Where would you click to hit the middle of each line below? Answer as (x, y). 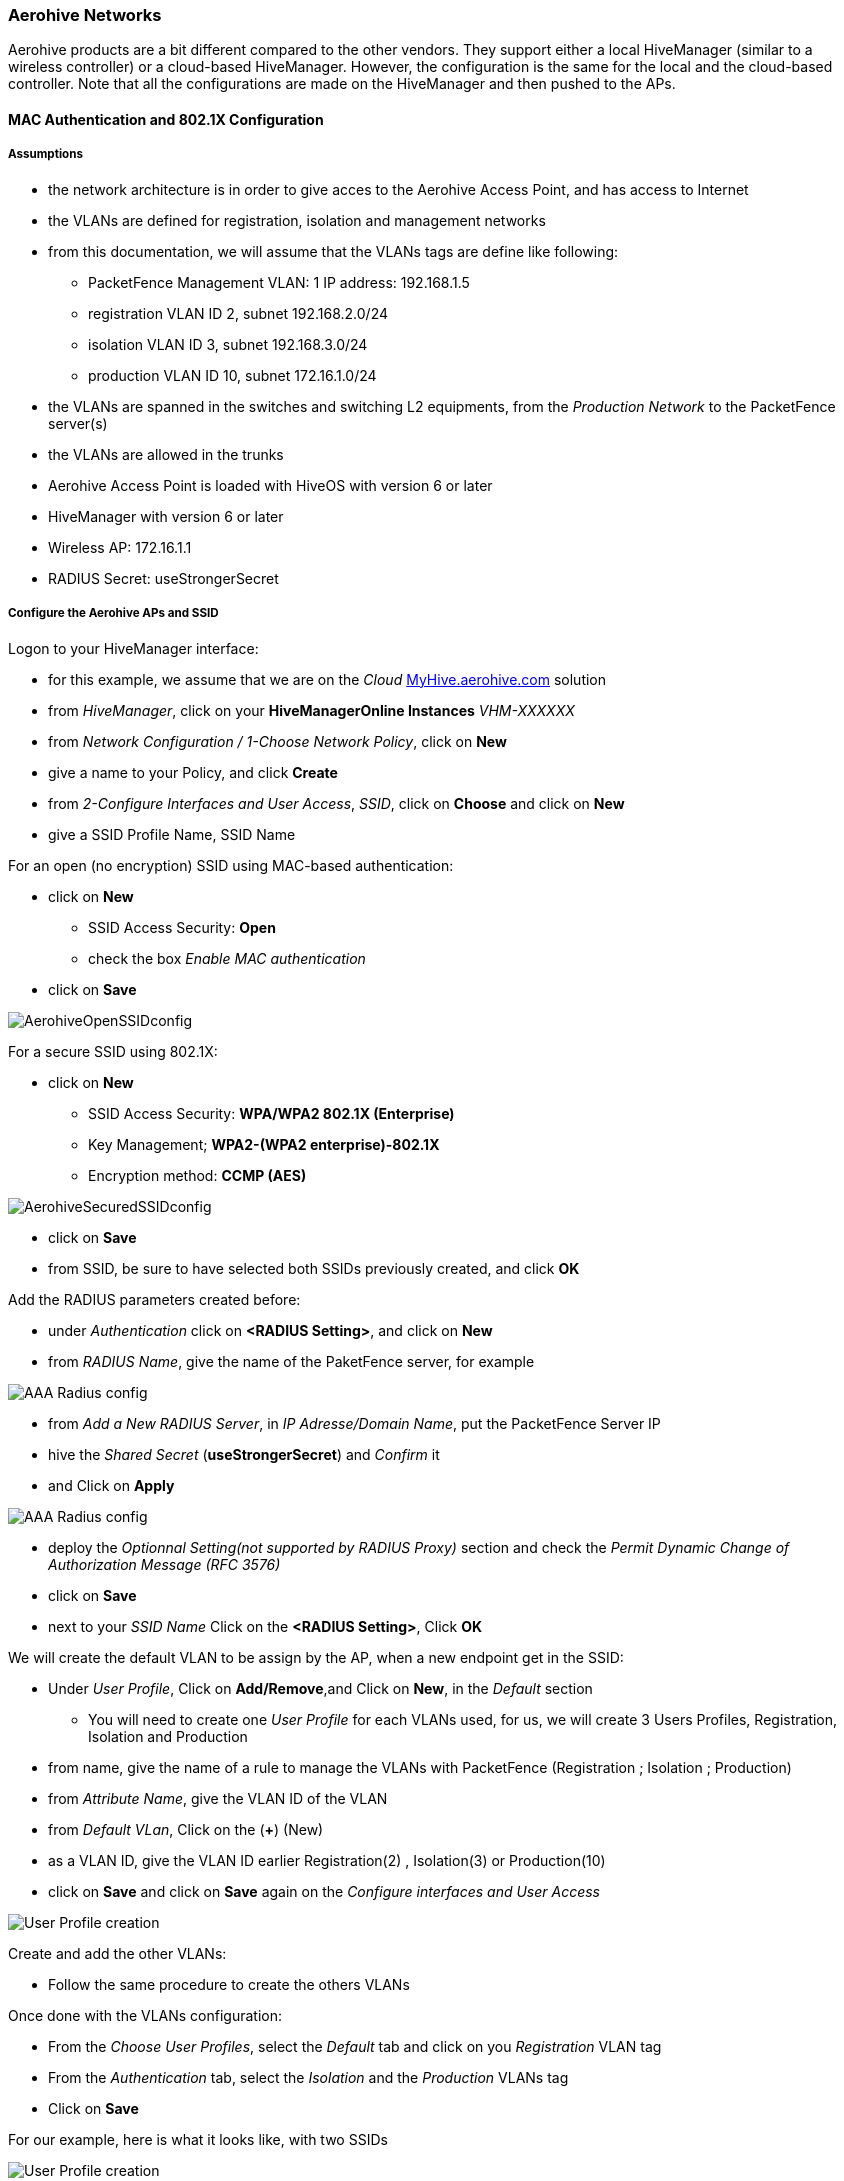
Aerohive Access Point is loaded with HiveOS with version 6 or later (270, 485)
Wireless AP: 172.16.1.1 (120, 547)
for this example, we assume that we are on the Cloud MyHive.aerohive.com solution (327, 679)
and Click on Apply (111, 1485)
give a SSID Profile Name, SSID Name (172, 834)
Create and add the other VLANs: (117, 1953)
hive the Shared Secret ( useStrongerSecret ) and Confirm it (244, 1454)
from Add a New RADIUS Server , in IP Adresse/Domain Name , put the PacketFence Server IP (354, 1423)
